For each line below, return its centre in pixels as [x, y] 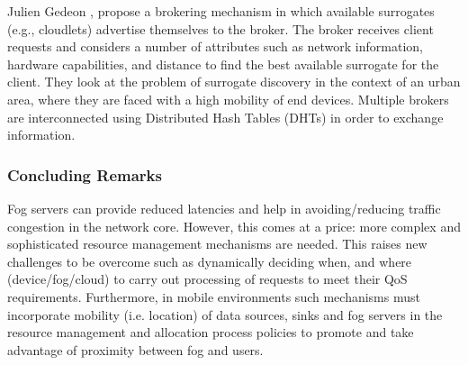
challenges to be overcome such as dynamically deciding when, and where [210, 261]
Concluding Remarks [85, 174]
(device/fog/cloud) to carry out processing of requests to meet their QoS [207, 279]
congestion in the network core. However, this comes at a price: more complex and [234, 226]
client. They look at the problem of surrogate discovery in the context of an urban [234, 82]
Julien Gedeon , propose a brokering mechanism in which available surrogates [221, 11]
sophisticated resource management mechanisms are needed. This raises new [217, 244]
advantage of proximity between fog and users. [135, 349]
